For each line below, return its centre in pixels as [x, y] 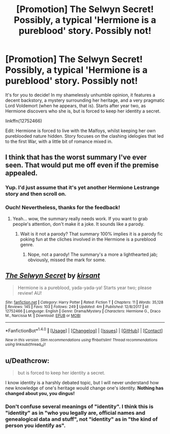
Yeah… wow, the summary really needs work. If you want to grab [80, 218]
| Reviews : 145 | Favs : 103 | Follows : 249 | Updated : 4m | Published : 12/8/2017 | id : [77, 307]
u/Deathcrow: [27, 361]
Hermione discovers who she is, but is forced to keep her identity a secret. [83, 111]
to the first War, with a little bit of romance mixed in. [59, 141]
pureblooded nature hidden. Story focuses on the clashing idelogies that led [84, 136]
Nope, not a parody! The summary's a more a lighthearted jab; [93, 254]
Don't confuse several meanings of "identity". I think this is [79, 407]
